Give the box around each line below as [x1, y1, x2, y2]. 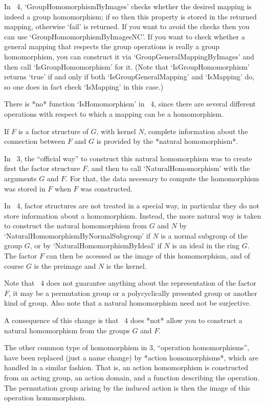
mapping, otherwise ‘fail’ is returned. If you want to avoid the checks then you [4, 21, 250, 32]
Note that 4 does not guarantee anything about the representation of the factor [4, 277, 257, 288]
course [4, 260, 24, 271]
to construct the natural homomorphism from [4, 220, 147, 231]
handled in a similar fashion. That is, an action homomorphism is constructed [4, 362, 248, 373]
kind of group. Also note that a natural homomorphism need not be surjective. [4, 297, 251, 308]
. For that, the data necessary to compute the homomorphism [65, 173, 259, 183]
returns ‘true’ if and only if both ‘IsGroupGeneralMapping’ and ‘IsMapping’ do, [4, 71, 255, 82]
